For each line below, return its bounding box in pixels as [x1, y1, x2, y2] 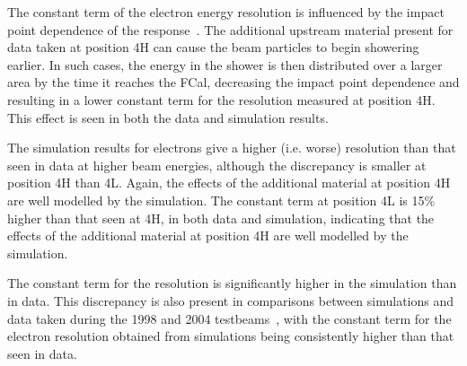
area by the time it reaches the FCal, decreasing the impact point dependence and [7, 73, 460, 91]
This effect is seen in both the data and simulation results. [7, 108, 329, 126]
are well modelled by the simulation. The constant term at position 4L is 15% [7, 190, 436, 209]
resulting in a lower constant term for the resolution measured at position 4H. [7, 90, 436, 109]
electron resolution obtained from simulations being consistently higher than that [7, 327, 454, 345]
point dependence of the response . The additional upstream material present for [7, 20, 454, 39]
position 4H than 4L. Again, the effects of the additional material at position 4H [7, 173, 451, 192]
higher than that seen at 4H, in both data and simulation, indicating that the [7, 208, 435, 227]
